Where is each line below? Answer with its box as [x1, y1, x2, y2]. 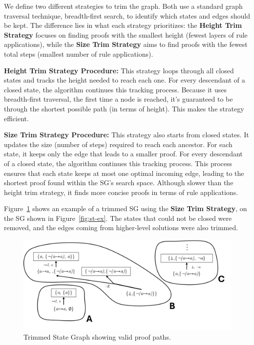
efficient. [4, 113, 29, 123]
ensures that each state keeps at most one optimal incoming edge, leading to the [4, 168, 244, 178]
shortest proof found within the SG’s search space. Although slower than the [4, 177, 233, 188]
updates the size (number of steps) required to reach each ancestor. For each [4, 139, 233, 149]
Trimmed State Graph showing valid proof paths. [23, 332, 171, 342]
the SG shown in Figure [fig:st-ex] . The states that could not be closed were [4, 213, 232, 223]
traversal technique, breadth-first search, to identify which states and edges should [4, 10, 250, 21]
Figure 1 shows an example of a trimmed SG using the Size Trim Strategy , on [4, 203, 247, 214]
